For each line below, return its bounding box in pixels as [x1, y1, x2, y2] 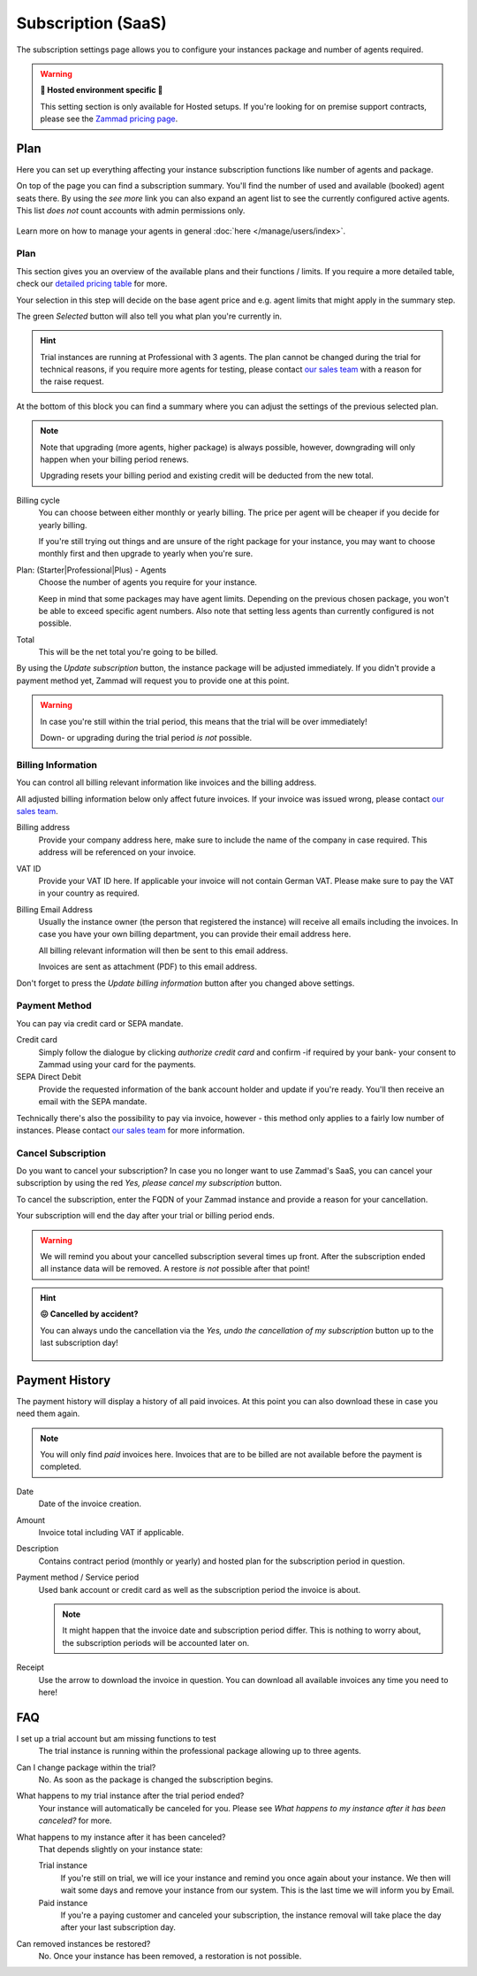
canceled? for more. [38, 1815, 112, 1826]
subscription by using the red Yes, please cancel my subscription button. [16, 1178, 283, 1188]
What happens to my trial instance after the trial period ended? [16, 1790, 245, 1801]
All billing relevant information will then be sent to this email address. [38, 945, 289, 956]
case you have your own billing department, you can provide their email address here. [38, 929, 352, 940]
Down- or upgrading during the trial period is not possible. [40, 733, 252, 743]
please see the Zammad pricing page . [40, 113, 178, 124]
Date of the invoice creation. [38, 1498, 141, 1509]
